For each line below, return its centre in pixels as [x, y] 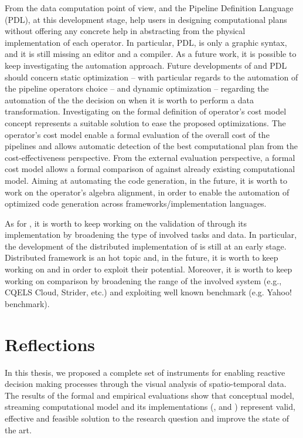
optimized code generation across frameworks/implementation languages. [136, 203]
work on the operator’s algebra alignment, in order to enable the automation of [147, 192]
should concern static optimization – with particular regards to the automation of [151, 77]
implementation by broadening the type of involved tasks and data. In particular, [151, 235]
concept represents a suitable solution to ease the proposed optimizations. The [145, 122]
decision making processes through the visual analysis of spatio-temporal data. [146, 384]
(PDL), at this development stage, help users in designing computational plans [146, 19]
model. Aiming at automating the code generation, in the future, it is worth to [146, 180]
